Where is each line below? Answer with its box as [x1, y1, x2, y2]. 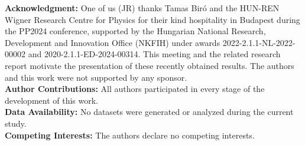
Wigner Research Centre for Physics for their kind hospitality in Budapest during [5, 13, 300, 25]
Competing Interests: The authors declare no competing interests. [5, 128, 255, 141]
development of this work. [5, 94, 99, 106]
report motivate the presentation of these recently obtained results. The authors [5, 59, 294, 71]
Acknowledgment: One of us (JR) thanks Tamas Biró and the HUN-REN [5, 2, 280, 14]
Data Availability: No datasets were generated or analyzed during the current [5, 106, 294, 118]
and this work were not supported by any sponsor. [5, 71, 187, 83]
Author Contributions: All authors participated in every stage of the [5, 83, 265, 95]
